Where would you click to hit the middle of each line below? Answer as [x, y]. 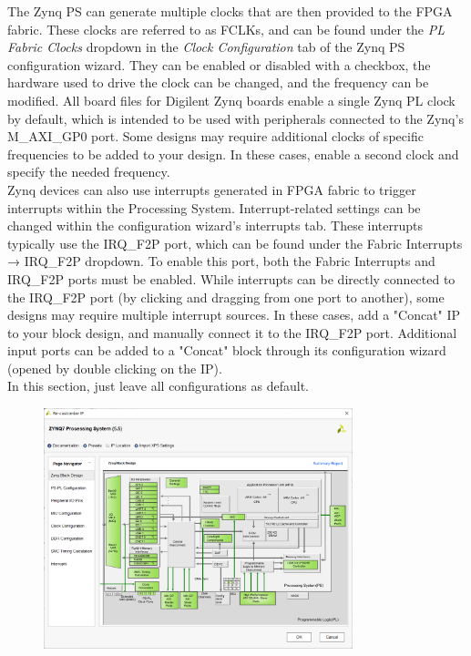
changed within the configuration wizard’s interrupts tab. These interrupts [215, 225]
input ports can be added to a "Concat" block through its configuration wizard [227, 350]
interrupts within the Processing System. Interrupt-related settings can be [214, 207]
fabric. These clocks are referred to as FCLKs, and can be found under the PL [226, 29]
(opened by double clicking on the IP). [115, 368]
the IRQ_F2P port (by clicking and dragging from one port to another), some [226, 297]
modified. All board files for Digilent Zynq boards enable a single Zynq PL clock [231, 100]
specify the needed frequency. [89, 172]
